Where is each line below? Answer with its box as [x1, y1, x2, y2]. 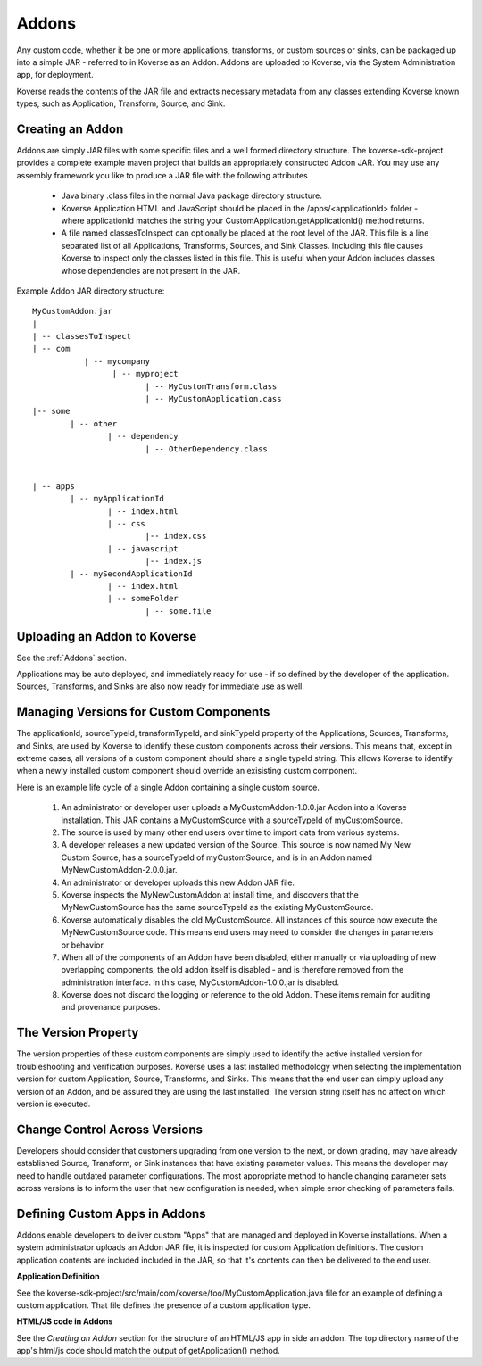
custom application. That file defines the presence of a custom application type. [16, 1299, 312, 1311]
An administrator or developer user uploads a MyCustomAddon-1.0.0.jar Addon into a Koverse [61, 802, 407, 813]
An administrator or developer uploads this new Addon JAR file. [61, 877, 295, 888]
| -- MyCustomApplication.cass [145, 393, 282, 404]
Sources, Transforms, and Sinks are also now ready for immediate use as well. [16, 681, 305, 691]
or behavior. [61, 940, 106, 950]
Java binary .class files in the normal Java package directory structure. [61, 190, 323, 201]
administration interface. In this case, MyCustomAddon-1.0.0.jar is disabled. [61, 977, 339, 988]
